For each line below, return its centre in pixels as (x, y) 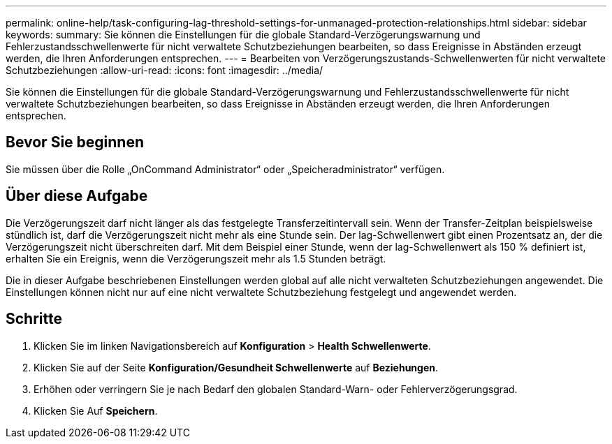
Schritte (34, 319)
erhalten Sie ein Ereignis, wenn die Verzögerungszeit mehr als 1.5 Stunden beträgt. (196, 258)
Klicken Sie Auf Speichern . (96, 410)
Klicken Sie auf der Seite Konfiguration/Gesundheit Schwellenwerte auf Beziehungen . (236, 367)
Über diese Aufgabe (77, 196)
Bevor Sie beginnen (75, 142)
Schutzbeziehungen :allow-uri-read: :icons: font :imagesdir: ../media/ (165, 70)
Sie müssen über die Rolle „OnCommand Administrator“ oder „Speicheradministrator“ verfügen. (225, 169)
